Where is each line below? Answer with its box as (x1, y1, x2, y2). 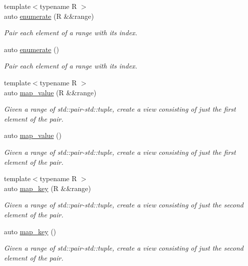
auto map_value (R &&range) (4, 87, 97, 97)
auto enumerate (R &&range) (4, 10, 94, 21)
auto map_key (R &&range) (4, 183, 91, 193)
